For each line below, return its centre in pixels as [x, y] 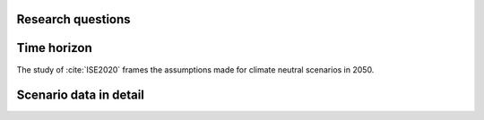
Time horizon [55, 48]
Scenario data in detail [81, 95]
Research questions [73, 19]
